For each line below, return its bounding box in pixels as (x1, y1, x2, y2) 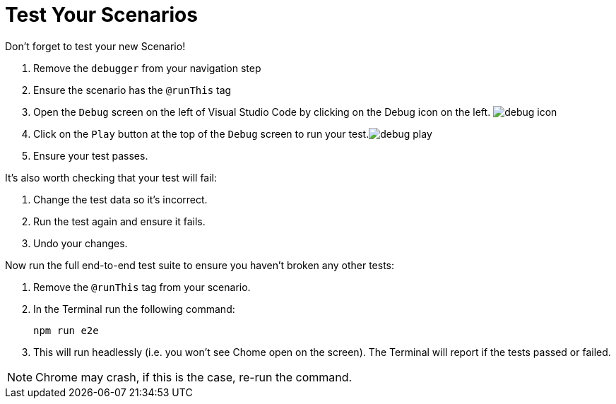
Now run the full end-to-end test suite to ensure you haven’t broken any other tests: (5, 259, 394, 271)
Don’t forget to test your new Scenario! (5, 40, 186, 52)
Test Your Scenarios (5, 3, 198, 27)
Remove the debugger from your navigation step (33, 61, 261, 74)
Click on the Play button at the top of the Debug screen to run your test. (33, 127, 369, 140)
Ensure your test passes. (33, 149, 148, 162)
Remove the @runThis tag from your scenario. (33, 280, 251, 293)
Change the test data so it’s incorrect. (33, 193, 208, 206)
